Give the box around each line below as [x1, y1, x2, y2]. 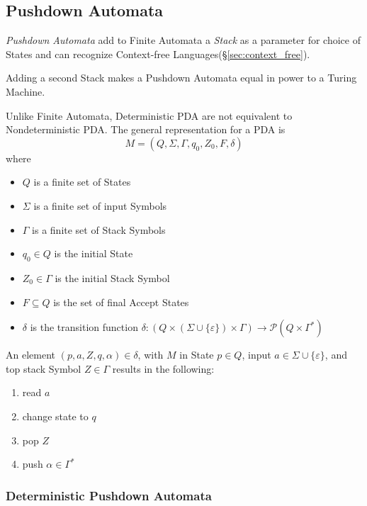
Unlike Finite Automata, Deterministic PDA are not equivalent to [6, 108, 293, 123]
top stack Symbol [6, 361, 81, 376]
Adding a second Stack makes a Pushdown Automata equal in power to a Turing [6, 70, 357, 85]
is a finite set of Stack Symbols [32, 222, 166, 237]
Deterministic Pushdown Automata [6, 486, 212, 504]
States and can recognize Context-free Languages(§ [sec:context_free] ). [6, 46, 310, 61]
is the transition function [30, 320, 138, 334]
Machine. [6, 84, 45, 99]
